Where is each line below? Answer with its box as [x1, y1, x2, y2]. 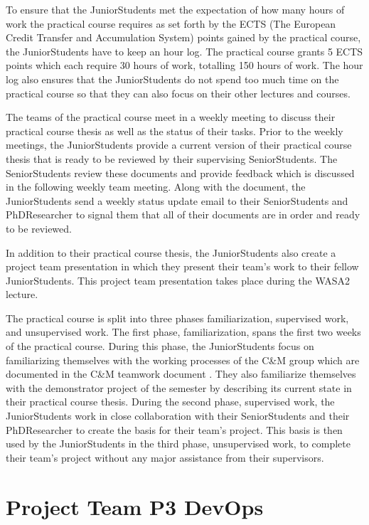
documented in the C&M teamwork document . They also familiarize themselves [6, 366, 356, 381]
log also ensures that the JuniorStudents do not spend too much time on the [6, 71, 339, 86]
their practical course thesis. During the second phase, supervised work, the [6, 394, 335, 409]
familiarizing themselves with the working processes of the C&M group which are [6, 352, 360, 367]
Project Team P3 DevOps [6, 492, 264, 521]
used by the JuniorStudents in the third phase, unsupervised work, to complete [6, 436, 351, 451]
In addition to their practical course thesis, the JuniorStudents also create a [6, 245, 336, 260]
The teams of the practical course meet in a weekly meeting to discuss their [6, 110, 336, 124]
